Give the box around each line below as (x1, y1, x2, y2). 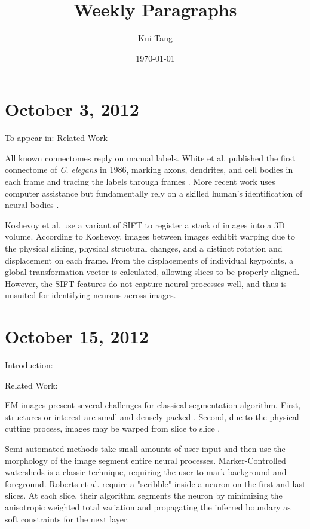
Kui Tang (138, 32, 173, 44)
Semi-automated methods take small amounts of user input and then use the (5, 442, 286, 455)
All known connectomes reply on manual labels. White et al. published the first (5, 151, 296, 164)
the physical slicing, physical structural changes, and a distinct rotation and (5, 242, 283, 254)
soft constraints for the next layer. (5, 512, 130, 525)
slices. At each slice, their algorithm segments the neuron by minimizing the (5, 489, 283, 502)
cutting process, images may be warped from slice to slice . (5, 422, 220, 435)
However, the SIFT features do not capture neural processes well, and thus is (5, 277, 287, 289)
